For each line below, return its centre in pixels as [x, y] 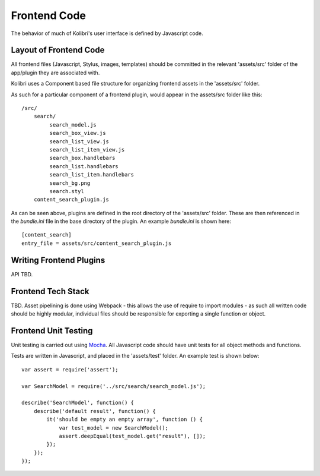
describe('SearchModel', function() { [78, 403]
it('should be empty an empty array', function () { [124, 420]
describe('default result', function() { [95, 411]
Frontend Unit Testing [52, 331]
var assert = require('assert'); [70, 369]
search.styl [67, 191]
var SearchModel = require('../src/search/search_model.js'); [114, 386]
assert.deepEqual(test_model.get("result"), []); [132, 436]
